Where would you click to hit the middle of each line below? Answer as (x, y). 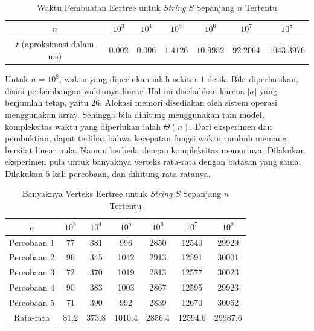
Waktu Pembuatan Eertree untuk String (111, 7)
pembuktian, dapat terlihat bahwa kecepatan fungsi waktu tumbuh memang (146, 138)
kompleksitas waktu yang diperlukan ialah (83, 126)
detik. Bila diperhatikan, (253, 79)
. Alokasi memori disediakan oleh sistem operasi (188, 102)
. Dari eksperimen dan (231, 126)
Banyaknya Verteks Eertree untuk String (97, 194)
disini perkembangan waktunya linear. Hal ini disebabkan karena (125, 90)
